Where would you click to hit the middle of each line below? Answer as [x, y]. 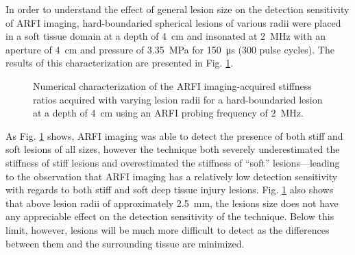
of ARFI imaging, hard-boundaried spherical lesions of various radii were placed [173, 22]
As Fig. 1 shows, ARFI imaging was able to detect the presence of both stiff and [174, 135]
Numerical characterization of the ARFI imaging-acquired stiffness [172, 85]
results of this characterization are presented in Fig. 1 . [120, 63]
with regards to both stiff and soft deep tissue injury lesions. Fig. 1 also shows [170, 190]
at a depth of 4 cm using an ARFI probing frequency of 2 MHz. [168, 113]
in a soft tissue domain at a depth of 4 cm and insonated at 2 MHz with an [166, 36]
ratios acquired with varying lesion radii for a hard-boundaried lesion [178, 99]
